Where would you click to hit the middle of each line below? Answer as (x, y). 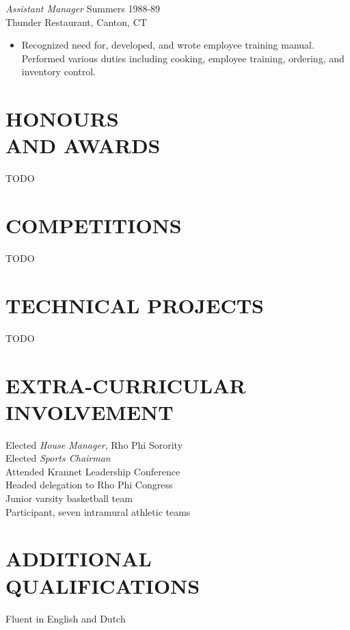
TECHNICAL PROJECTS (135, 305)
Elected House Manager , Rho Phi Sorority (94, 444)
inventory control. (59, 71)
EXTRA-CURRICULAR (126, 385)
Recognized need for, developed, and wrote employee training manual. (168, 45)
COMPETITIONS (94, 225)
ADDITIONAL (79, 559)
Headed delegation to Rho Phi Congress (89, 485)
